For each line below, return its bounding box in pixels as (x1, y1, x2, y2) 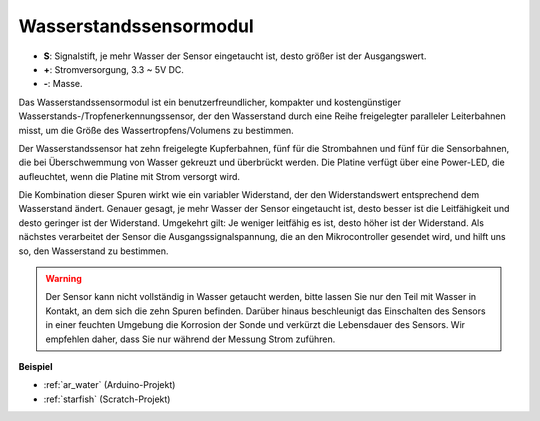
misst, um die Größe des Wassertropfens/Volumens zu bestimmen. (18, 124, 294, 136)
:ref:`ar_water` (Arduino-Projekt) (43, 379, 176, 391)
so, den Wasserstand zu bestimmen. (18, 245, 169, 257)
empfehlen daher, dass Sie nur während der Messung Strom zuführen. (45, 333, 336, 345)
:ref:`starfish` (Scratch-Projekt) (43, 393, 171, 405)
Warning (45, 273, 82, 285)
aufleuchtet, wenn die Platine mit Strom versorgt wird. (18, 170, 240, 182)
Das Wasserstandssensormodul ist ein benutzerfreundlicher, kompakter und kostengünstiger (18, 96, 402, 108)
